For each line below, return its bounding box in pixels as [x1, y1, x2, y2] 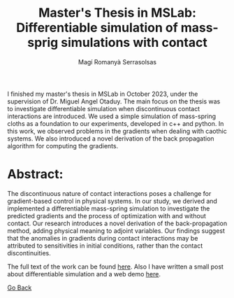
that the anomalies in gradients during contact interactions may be [7, 234, 198, 242]
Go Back [7, 283, 32, 292]
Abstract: [7, 166, 64, 183]
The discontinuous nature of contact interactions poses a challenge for [7, 189, 212, 197]
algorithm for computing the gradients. [7, 141, 119, 150]
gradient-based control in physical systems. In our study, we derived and [7, 197, 218, 205]
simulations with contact [60, 35, 207, 50]
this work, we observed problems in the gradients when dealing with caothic [7, 127, 227, 135]
